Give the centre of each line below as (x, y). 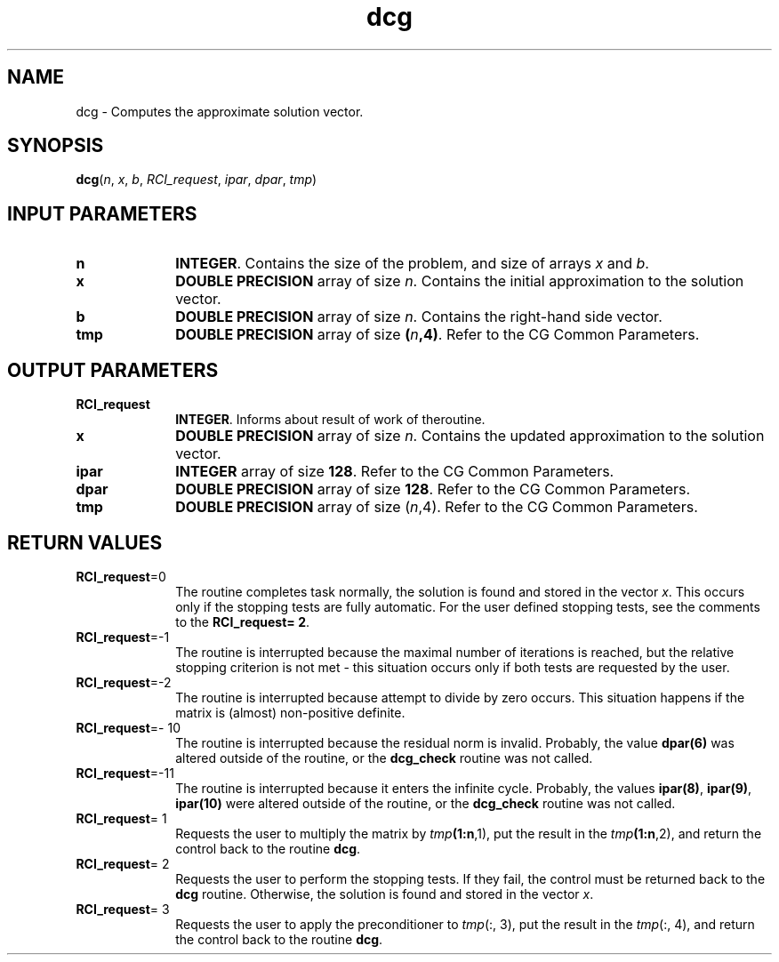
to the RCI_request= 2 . (243, 621)
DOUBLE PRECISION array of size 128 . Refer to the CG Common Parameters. (433, 489)
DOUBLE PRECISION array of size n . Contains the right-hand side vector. (419, 317)
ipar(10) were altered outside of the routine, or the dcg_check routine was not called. (426, 803)
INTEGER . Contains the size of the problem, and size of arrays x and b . (412, 264)
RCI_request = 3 (123, 909)
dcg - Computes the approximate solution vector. (220, 111)
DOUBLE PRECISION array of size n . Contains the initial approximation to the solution (460, 281)
